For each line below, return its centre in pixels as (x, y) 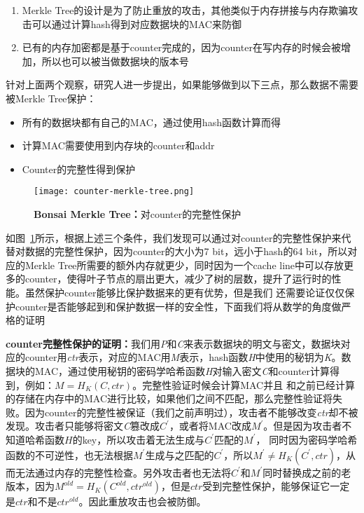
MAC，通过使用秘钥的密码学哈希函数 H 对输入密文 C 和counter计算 (182, 370)
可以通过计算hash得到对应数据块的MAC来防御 (136, 23)
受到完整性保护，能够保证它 (266, 486)
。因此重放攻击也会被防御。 (142, 501)
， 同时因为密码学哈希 (307, 439)
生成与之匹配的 (180, 454)
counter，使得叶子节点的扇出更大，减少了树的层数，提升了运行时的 (178, 279)
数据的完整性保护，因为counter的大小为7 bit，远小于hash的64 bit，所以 (186, 251)
